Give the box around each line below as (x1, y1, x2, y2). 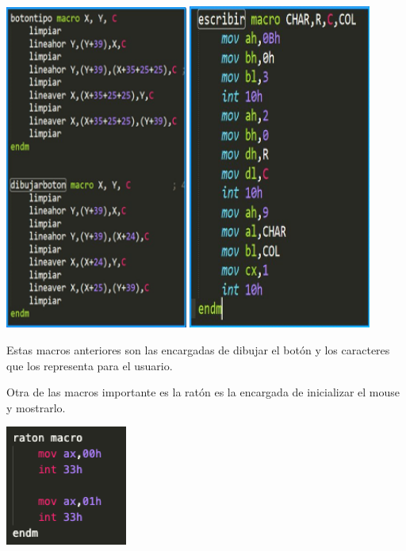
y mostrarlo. (6, 399, 66, 415)
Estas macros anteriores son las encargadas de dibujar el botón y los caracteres (6, 342, 390, 358)
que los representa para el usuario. (6, 357, 173, 373)
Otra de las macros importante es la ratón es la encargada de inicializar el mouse (6, 384, 400, 400)
